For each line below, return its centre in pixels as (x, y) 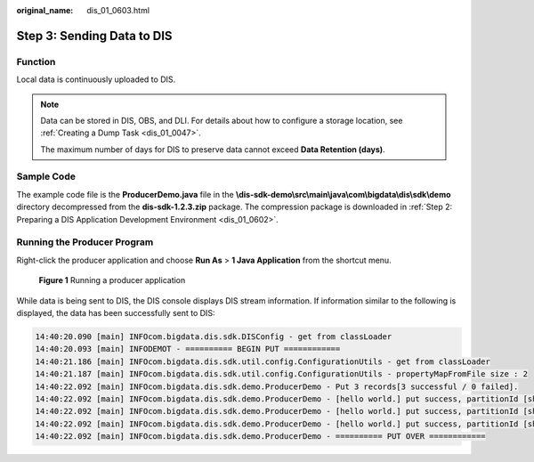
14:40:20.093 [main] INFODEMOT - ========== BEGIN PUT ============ (188, 349)
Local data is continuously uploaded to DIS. (96, 79)
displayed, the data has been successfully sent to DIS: (116, 312)
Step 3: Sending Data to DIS (94, 36)
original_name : (45, 10)
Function (36, 61)
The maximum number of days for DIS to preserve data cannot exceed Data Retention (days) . (213, 149)
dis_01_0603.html (118, 10)
